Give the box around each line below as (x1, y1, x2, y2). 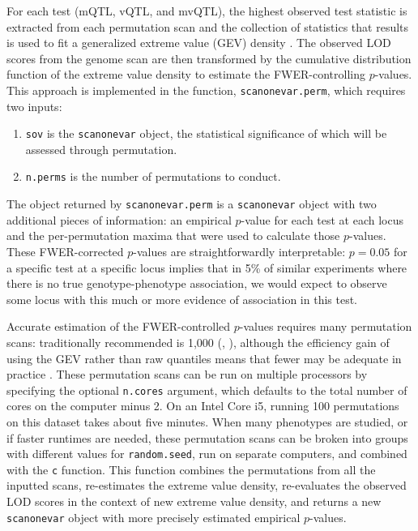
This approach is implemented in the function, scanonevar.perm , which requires (6, 81, 406, 98)
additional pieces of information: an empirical (6, 211, 232, 228)
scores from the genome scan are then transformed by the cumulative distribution (6, 49, 412, 66)
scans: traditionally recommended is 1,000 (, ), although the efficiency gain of (6, 333, 390, 350)
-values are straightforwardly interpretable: (133, 242, 346, 259)
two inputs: (6, 97, 62, 114)
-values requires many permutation (239, 318, 412, 335)
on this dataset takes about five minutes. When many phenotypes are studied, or (6, 413, 408, 430)
